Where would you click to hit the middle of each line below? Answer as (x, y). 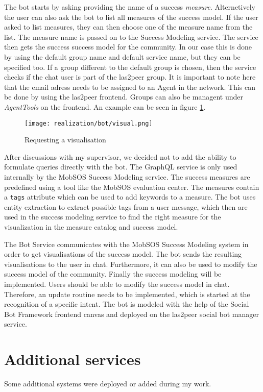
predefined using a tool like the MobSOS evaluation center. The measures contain (132, 187)
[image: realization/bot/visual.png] (89, 123)
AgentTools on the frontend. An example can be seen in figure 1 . (105, 106)
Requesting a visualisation (65, 140)
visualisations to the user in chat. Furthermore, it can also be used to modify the (131, 264)
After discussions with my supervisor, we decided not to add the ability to (120, 156)
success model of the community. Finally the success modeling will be (113, 274)
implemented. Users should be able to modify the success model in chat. (117, 284)
